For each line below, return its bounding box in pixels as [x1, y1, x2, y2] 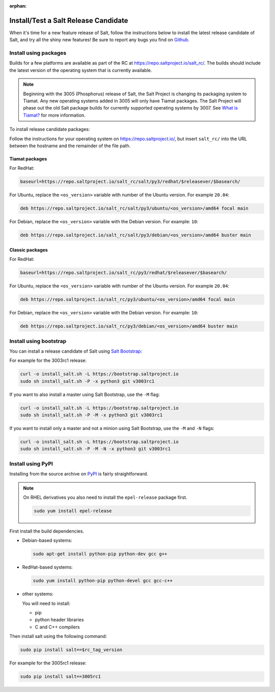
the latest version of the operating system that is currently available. [9, 67, 152, 73]
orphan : [9, 3, 27, 9]
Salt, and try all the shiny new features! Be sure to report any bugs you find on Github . [9, 37, 190, 43]
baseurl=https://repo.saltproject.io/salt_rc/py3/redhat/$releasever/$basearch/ [20, 270, 227, 276]
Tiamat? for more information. [23, 112, 86, 118]
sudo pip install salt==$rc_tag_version [20, 647, 122, 653]
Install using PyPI [9, 460, 53, 467]
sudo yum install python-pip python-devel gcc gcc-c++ [33, 578, 173, 583]
